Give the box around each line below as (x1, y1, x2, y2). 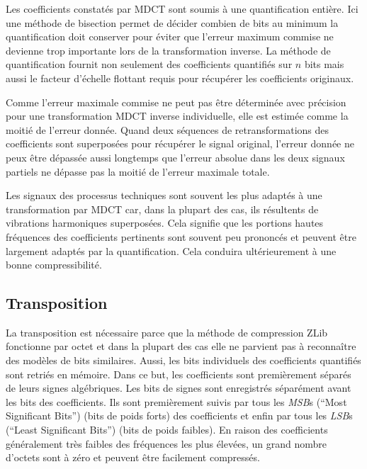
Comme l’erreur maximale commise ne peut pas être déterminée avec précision (6, 94, 346, 109)
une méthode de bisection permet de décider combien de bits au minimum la (6, 15, 339, 30)
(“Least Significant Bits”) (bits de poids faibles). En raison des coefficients (6, 422, 328, 437)
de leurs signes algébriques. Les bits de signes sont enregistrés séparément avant (6, 380, 351, 395)
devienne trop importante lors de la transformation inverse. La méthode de (6, 43, 331, 57)
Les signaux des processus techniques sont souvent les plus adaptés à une (6, 188, 322, 203)
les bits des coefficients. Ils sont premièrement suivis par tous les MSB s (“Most (6, 394, 347, 409)
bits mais (304, 57, 344, 72)
